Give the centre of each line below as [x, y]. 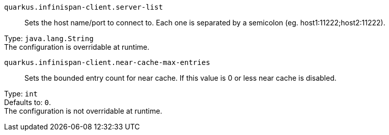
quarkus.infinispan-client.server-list [84, 7]
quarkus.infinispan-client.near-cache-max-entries [107, 62]
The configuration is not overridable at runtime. [83, 111]
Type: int [21, 94]
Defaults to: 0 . [28, 102]
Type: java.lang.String [49, 38]
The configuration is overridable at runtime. [77, 47]
